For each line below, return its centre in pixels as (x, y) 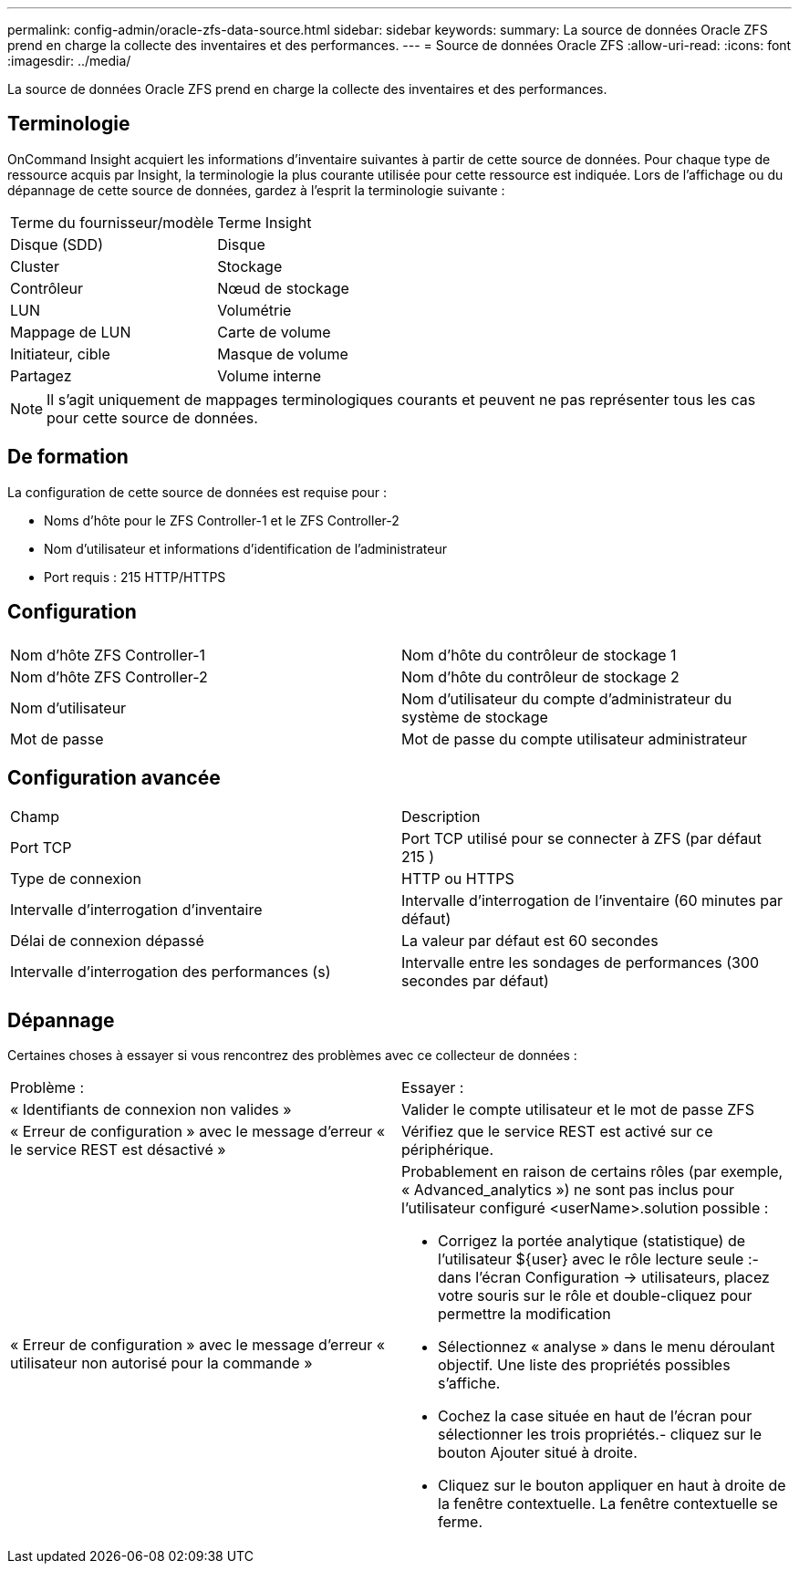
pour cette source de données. (152, 417)
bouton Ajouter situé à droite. (538, 1453)
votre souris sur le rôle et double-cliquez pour (595, 1296)
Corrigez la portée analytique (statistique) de (592, 1241)
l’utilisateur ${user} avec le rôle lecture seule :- (598, 1259)
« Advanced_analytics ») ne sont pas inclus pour (568, 1190)
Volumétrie (254, 310)
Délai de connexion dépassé (107, 941)
